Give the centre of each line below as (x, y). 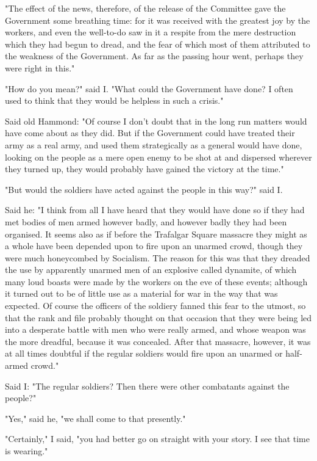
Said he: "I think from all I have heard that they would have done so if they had (155, 210)
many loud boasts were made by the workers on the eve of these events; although (156, 281)
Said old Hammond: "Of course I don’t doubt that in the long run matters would (156, 121)
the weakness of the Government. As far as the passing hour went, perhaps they (154, 56)
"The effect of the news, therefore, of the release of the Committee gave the (145, 8)
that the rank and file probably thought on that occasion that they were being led (158, 317)
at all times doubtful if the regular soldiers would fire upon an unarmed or (144, 353)
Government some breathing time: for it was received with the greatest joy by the (158, 20)
